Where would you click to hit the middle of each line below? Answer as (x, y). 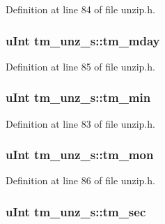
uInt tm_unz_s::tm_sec (76, 211)
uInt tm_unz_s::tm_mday (83, 40)
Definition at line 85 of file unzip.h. (80, 66)
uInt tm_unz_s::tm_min (78, 97)
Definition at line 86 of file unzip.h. (80, 180)
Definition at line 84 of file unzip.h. (80, 9)
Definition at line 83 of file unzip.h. (80, 123)
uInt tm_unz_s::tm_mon (80, 155)
